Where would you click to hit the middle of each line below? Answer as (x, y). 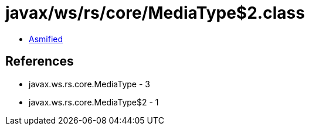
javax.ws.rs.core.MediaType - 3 (89, 84)
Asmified (46, 39)
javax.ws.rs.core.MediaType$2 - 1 (94, 102)
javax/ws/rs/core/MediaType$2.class (155, 13)
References (40, 61)
